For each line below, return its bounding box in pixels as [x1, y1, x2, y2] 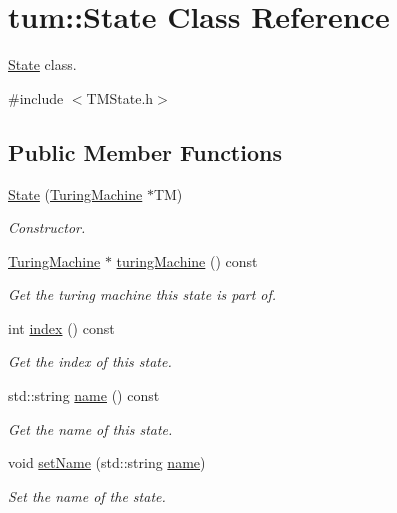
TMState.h [86, 87, 154, 108]
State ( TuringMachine [8, 183, 143, 204]
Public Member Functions [8, 136, 282, 167]
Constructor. [8, 217, 86, 238]
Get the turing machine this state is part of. [8, 284, 277, 305]
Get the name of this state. [8, 418, 173, 439]
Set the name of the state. [8, 485, 166, 506]
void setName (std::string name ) [8, 452, 206, 473]
